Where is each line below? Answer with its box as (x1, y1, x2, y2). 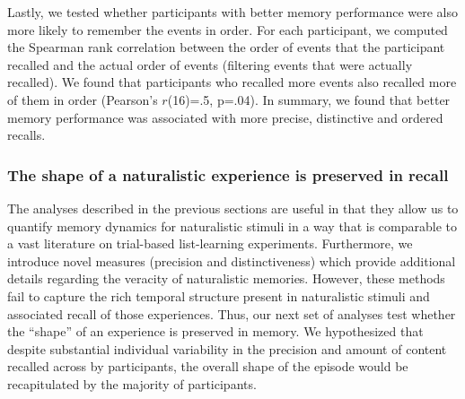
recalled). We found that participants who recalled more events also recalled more (7, 73, 457, 91)
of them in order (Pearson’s (7, 90, 158, 108)
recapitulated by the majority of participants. (7, 374, 257, 393)
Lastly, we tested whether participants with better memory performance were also (7, 3, 459, 21)
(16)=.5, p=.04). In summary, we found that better (167, 90, 451, 108)
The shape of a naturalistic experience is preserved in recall (7, 163, 449, 186)
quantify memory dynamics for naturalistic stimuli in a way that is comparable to (7, 216, 457, 235)
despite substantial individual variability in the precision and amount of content (7, 339, 447, 358)
